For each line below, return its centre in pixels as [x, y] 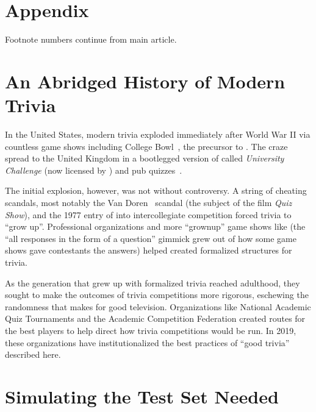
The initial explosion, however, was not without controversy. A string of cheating [156, 190]
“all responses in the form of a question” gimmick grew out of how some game [151, 238]
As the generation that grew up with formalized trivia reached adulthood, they [153, 282]
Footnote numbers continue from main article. [91, 39]
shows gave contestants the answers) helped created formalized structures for [149, 250]
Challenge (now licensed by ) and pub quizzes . [94, 170]
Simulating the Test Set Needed [142, 396]
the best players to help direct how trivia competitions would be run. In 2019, [151, 330]
